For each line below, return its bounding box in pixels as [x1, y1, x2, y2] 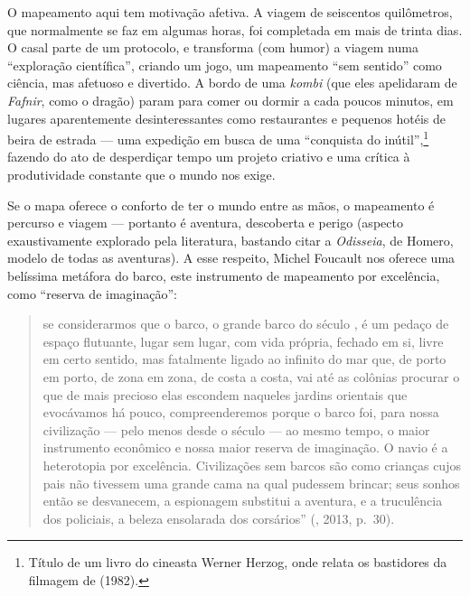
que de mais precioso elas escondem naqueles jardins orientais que [42, 385, 408, 404]
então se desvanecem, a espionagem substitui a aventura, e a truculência [42, 491, 443, 510]
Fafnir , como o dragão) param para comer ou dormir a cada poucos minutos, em [7, 90, 454, 109]
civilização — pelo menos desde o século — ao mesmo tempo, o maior [42, 420, 430, 439]
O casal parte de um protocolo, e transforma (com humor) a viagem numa [7, 38, 418, 57]
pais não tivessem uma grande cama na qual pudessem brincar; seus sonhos [42, 473, 460, 492]
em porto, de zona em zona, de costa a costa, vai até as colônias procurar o [42, 367, 460, 386]
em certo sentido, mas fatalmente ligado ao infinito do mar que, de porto [42, 349, 446, 368]
